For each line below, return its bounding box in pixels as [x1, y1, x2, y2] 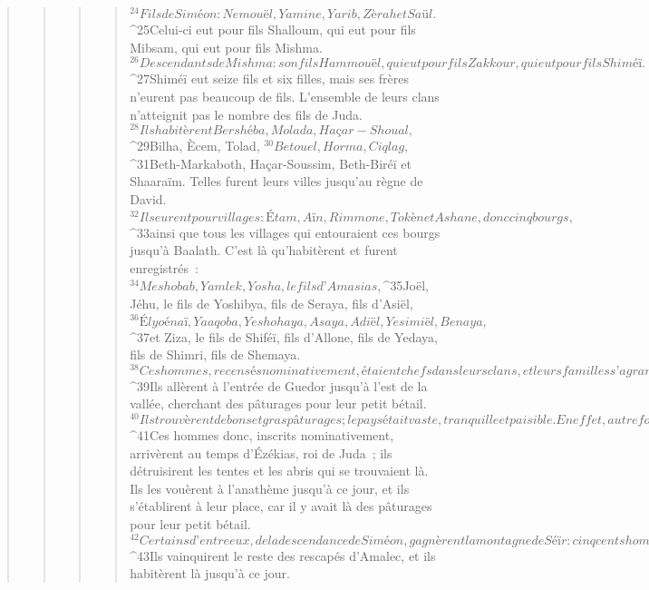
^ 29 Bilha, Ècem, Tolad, [130, 136, 260, 155]
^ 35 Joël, [383, 276, 429, 295]
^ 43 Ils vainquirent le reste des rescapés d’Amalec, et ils [130, 546, 436, 565]
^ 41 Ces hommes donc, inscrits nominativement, [130, 426, 394, 445]
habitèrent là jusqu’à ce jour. [130, 564, 290, 583]
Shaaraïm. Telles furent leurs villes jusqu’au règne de [130, 172, 423, 191]
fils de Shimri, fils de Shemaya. [130, 345, 301, 364]
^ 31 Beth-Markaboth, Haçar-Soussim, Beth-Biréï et [130, 153, 412, 172]
